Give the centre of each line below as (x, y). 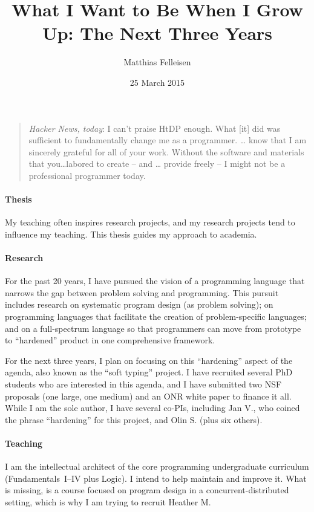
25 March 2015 (157, 82)
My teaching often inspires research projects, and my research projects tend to (150, 222)
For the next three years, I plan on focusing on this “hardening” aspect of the (149, 360)
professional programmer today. (87, 175)
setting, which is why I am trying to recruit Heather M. (108, 501)
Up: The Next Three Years (157, 33)
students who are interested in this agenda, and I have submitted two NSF (143, 384)
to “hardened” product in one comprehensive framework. (110, 340)
